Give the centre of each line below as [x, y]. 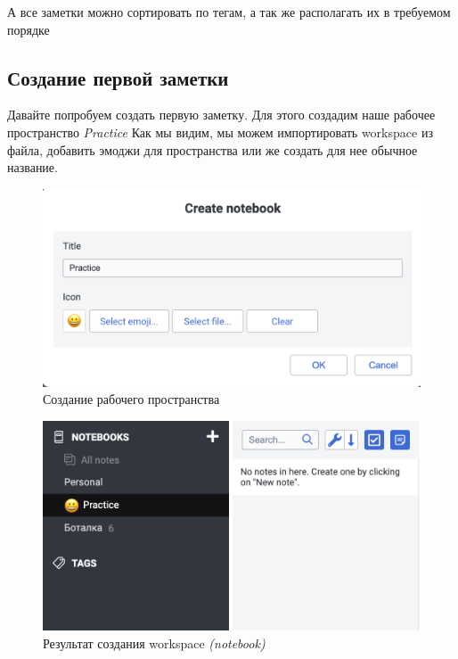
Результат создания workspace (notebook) [154, 643]
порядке [29, 29]
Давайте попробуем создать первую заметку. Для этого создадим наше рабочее [221, 115]
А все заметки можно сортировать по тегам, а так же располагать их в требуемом [229, 12]
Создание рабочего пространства [131, 399]
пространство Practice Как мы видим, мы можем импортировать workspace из [220, 132]
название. [33, 167]
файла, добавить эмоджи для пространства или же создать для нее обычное [213, 149]
